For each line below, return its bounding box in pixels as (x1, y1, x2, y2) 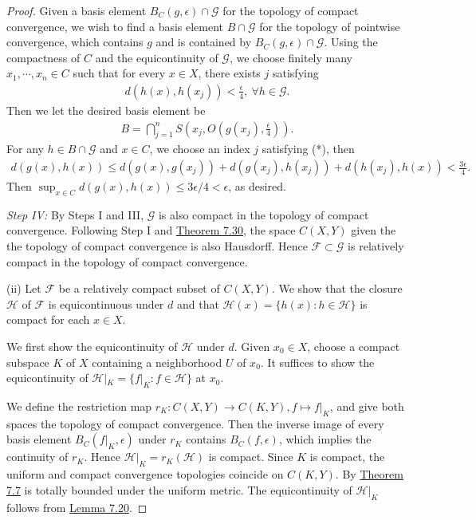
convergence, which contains (6, 33, 144, 50)
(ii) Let (6, 280, 41, 297)
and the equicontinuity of (95, 49, 218, 65)
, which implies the (278, 431, 372, 447)
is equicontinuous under (48, 295, 164, 312)
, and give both (329, 397, 404, 414)
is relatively (348, 238, 404, 254)
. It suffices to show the (260, 353, 375, 370)
